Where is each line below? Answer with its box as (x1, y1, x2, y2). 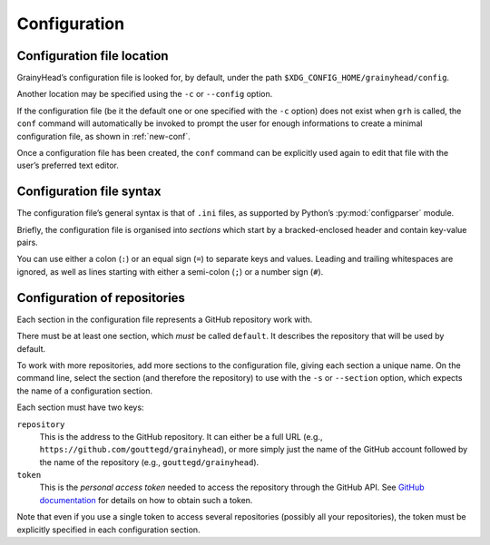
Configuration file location (16, 48, 169, 63)
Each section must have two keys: (16, 402, 144, 413)
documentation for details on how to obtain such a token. (39, 494, 253, 505)
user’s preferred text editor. (16, 160, 120, 171)
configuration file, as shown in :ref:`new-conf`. (16, 131, 191, 141)
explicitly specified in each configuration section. (16, 524, 201, 535)
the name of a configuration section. (16, 385, 153, 396)
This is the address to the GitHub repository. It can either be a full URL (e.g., (39, 431, 323, 442)
